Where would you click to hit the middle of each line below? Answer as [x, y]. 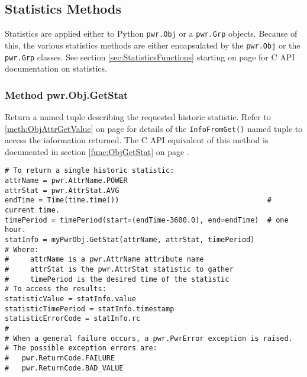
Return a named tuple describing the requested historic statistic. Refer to [138, 116]
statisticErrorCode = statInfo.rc [73, 319]
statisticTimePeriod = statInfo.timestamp [90, 309]
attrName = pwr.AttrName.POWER [66, 181]
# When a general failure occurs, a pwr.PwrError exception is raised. [149, 338]
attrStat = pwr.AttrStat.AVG [62, 190]
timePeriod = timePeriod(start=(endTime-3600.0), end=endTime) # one [147, 220]
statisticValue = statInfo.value [70, 299]
